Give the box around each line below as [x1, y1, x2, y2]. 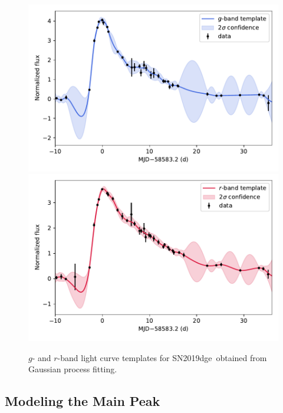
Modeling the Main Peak [5, 392, 160, 410]
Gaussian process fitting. [28, 363, 117, 375]
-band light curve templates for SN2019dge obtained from [57, 351, 267, 363]
